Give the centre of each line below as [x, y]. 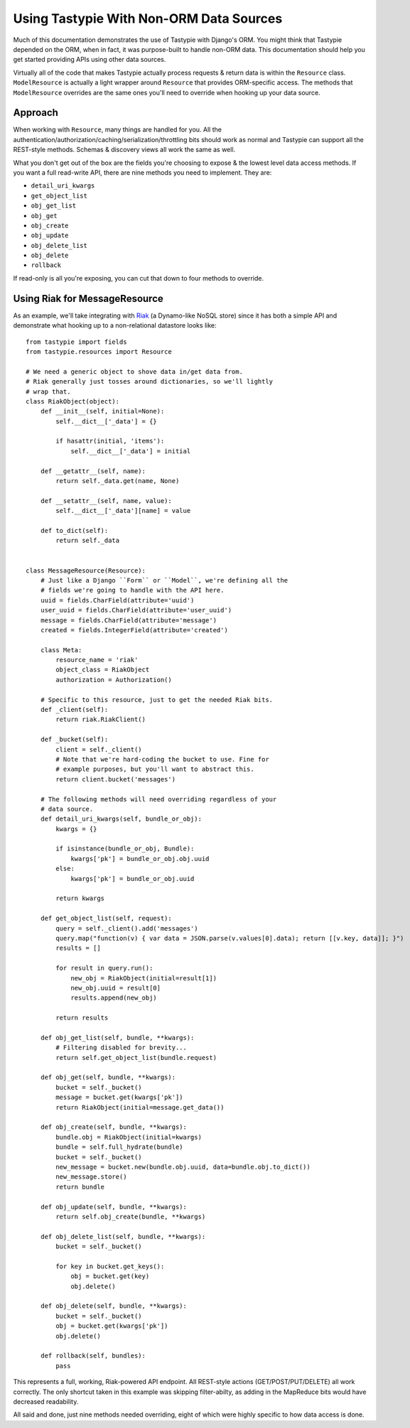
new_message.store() [91, 1177]
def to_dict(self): [74, 530]
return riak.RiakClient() [101, 720]
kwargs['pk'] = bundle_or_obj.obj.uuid [140, 859]
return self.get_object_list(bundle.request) [136, 1058]
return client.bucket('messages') [116, 779]
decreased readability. [46, 1401]
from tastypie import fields [76, 342]
